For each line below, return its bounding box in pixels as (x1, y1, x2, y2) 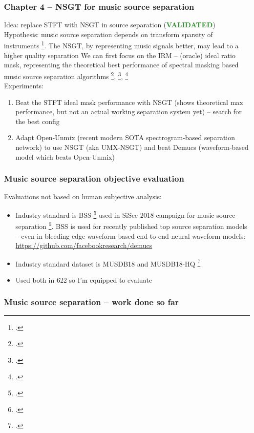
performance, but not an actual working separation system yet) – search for (15, 106, 242, 117)
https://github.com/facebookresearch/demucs (15, 240, 152, 250)
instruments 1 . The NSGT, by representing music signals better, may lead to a (4, 39, 239, 51)
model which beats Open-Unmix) (15, 151, 115, 162)
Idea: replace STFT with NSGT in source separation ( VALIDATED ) (4, 20, 215, 30)
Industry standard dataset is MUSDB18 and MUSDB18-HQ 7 (15, 257, 201, 268)
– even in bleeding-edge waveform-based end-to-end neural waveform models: (15, 230, 246, 241)
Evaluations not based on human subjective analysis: (4, 191, 162, 202)
